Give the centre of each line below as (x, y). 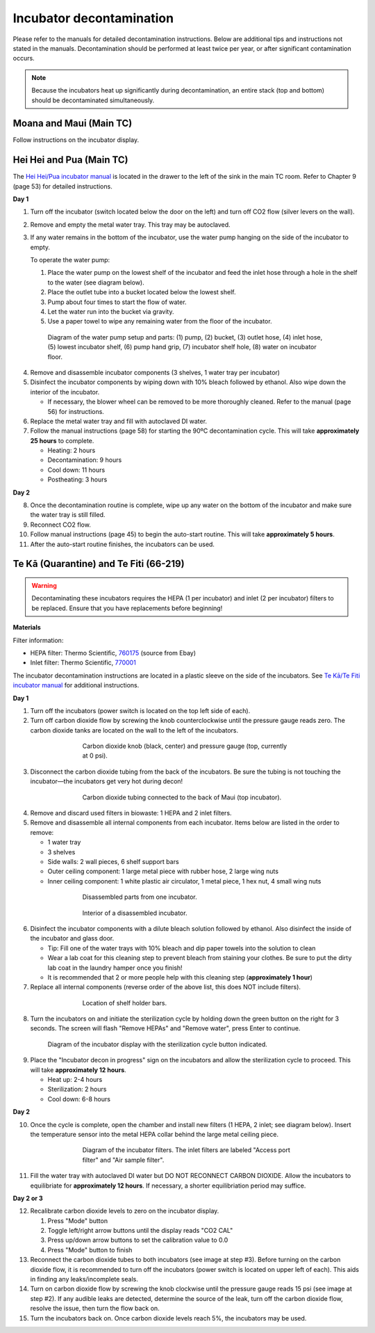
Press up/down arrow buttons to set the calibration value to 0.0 (138, 1240)
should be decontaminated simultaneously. (93, 100)
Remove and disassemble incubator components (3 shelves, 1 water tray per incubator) (155, 372)
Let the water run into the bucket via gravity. (111, 312)
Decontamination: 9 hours (85, 460)
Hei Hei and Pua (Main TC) (70, 160)
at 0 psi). (95, 756)
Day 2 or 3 (28, 1198)
